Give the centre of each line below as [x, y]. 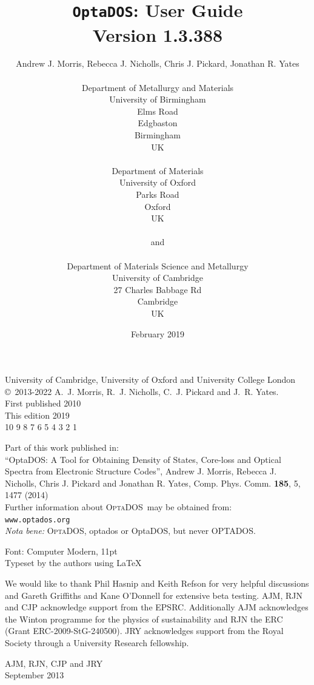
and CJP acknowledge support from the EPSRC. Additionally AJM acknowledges [157, 607]
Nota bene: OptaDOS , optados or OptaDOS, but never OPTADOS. [130, 531]
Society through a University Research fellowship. [97, 643]
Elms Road [158, 111]
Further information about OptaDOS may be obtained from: [119, 507]
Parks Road [158, 194]
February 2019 [158, 333]
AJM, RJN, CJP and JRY [54, 663]
